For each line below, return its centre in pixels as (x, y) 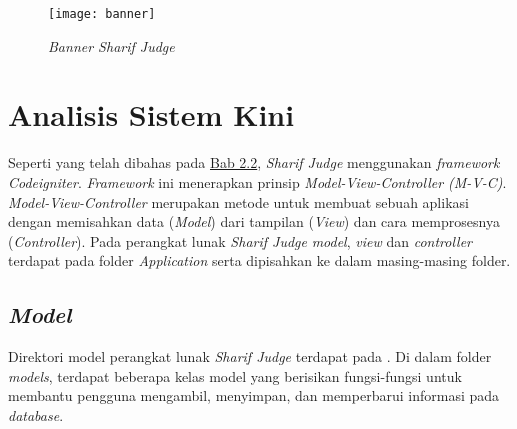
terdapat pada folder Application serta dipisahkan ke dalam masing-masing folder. (259, 260)
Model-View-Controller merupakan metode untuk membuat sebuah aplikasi (238, 201)
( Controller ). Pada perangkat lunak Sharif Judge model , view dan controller (240, 240)
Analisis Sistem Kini (151, 114)
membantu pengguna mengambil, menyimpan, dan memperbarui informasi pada (254, 395)
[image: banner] (102, 14)
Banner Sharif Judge (111, 45)
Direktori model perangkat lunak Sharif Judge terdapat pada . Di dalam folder (250, 356)
